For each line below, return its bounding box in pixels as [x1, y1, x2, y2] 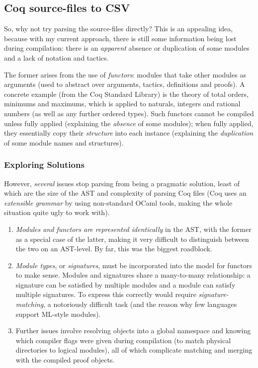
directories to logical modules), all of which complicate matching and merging [15, 345, 253, 355]
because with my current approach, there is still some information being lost [4, 33, 237, 43]
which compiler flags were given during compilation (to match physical [15, 335, 231, 345]
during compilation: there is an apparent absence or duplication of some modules [4, 43, 250, 53]
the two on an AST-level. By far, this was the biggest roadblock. [15, 243, 212, 254]
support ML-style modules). [15, 308, 101, 319]
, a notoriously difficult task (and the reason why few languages [43, 299, 237, 309]
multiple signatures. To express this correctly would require [15, 289, 196, 299]
